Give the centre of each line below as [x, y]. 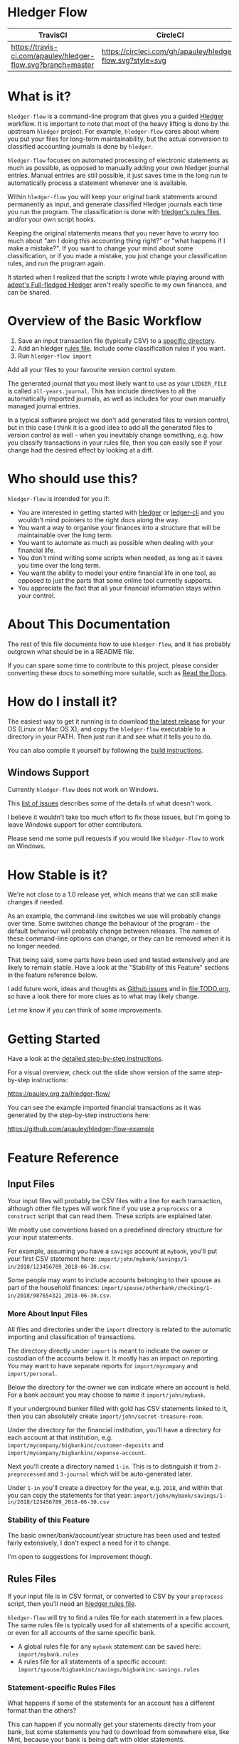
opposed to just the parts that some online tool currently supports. [115, 580]
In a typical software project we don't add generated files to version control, [118, 420]
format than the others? [42, 1711]
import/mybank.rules [48, 1654]
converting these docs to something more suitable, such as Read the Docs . [117, 672]
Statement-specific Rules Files [62, 1687]
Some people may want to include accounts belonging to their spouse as [114, 1280]
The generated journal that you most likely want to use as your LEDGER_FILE [117, 383]
